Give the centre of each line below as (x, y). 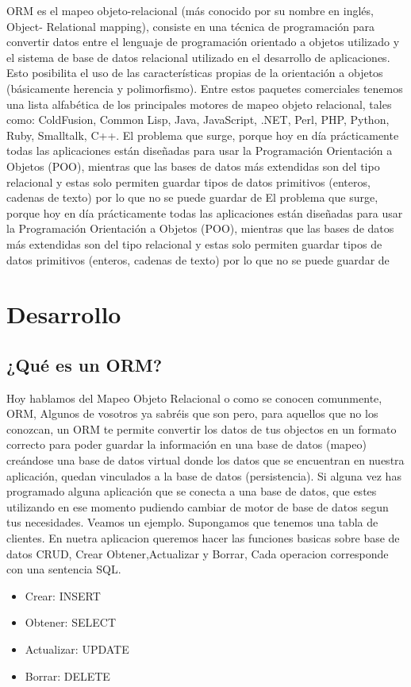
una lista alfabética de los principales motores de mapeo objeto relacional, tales (199, 104)
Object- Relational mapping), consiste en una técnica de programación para (191, 26)
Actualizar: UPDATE (77, 648)
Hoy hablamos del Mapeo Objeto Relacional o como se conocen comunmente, (194, 398)
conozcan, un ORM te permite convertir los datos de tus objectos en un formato (202, 428)
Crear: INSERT (63, 595)
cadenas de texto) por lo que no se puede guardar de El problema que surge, (192, 197)
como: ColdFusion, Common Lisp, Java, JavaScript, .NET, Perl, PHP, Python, (198, 120)
